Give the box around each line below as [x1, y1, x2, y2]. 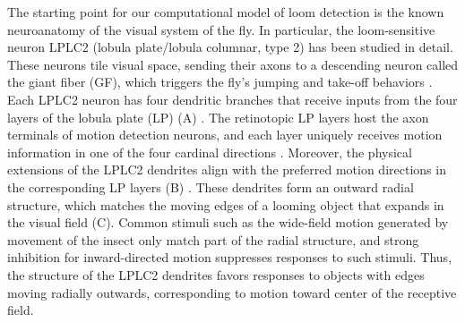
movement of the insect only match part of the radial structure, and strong [7, 230, 419, 249]
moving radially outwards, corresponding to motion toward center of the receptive [7, 283, 457, 301]
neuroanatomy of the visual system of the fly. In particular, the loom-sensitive [7, 20, 435, 38]
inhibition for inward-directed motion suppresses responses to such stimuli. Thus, [7, 248, 452, 267]
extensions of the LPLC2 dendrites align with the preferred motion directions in [7, 160, 446, 179]
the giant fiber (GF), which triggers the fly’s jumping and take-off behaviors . [7, 72, 433, 91]
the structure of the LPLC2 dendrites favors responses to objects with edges [7, 265, 425, 284]
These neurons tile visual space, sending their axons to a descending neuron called [7, 55, 459, 73]
